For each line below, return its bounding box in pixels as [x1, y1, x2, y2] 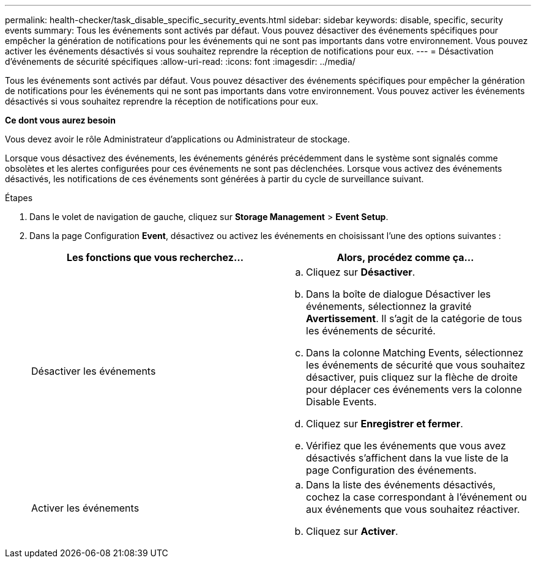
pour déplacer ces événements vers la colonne [306, 383, 522, 396]
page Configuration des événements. [306, 464, 477, 476]
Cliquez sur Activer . [306, 525, 398, 537]
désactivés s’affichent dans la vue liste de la [306, 452, 509, 464]
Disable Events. [306, 396, 377, 408]
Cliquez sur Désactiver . [306, 266, 415, 278]
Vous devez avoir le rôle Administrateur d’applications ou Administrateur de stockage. [5, 134, 350, 144]
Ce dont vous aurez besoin [5, 115, 116, 125]
